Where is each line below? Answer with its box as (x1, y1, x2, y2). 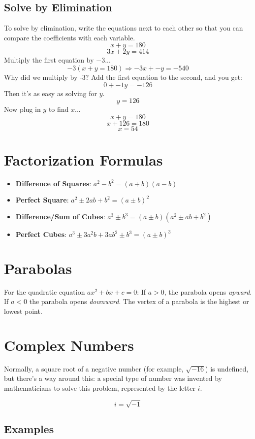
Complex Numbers (4, 335, 134, 355)
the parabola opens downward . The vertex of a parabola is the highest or (29, 296, 249, 306)
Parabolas (4, 258, 72, 278)
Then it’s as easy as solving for (4, 88, 97, 98)
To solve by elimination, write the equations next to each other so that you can (4, 23, 243, 33)
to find (48, 104, 69, 114)
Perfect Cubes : (15, 229, 67, 239)
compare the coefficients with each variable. (4, 32, 135, 42)
